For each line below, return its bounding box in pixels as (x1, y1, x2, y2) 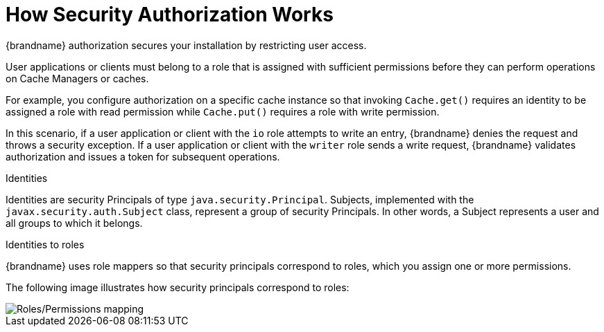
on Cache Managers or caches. (6, 72, 149, 84)
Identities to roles (6, 238, 85, 250)
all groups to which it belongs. (6, 216, 143, 229)
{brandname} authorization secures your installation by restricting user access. (6, 39, 367, 51)
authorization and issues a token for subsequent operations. (6, 150, 280, 163)
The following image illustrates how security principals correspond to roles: (6, 281, 350, 293)
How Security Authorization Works (6, 3, 334, 26)
